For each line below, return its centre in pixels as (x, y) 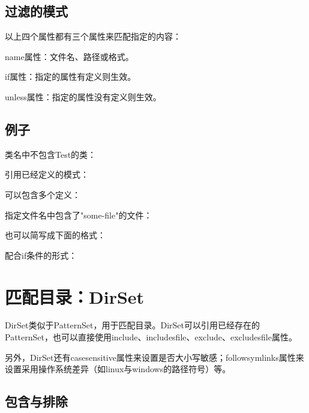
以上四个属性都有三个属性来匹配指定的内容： (93, 36)
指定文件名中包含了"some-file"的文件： (79, 215)
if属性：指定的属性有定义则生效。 (70, 77)
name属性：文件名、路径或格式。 (69, 56)
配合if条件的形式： (41, 255)
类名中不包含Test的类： (51, 154)
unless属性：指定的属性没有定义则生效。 (83, 96)
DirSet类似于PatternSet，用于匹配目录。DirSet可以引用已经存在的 (133, 325)
